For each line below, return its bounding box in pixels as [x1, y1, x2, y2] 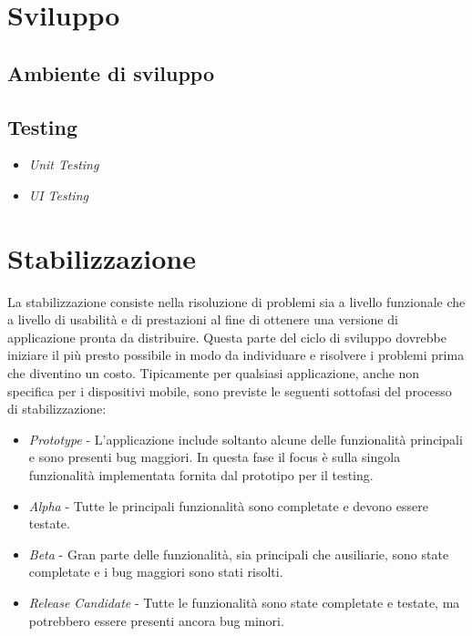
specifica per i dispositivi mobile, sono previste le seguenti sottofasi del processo [7, 381, 452, 400]
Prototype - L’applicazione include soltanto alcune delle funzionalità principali [28, 429, 463, 448]
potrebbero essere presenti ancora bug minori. [28, 610, 284, 630]
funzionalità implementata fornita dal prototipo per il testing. [28, 466, 374, 485]
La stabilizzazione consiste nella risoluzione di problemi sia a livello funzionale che [7, 292, 466, 311]
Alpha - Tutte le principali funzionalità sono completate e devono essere [28, 496, 428, 515]
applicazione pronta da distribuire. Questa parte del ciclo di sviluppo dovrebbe [7, 327, 446, 346]
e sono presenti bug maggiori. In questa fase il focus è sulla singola [28, 447, 401, 467]
